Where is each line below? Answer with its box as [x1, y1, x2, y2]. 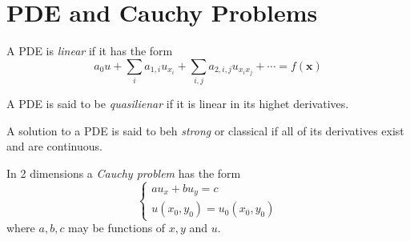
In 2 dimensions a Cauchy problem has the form [6, 164, 241, 181]
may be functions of [68, 219, 166, 236]
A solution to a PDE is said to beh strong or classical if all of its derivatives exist [6, 122, 404, 139]
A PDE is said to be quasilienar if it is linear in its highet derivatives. [6, 95, 349, 112]
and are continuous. [6, 138, 102, 155]
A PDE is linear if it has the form [6, 42, 173, 59]
